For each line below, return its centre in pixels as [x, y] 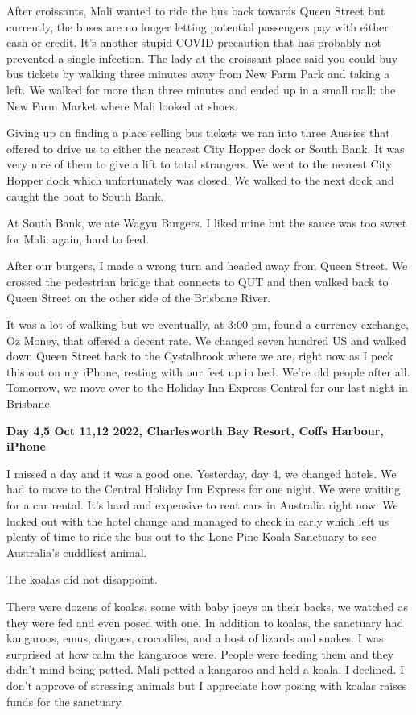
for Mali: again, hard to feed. [78, 238]
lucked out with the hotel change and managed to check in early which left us [198, 520]
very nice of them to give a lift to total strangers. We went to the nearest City [200, 164]
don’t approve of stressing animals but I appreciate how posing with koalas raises [207, 685]
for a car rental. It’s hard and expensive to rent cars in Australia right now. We [202, 505]
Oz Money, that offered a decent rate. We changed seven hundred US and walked [206, 340]
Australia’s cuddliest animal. [77, 552]
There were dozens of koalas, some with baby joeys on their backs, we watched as [208, 606]
